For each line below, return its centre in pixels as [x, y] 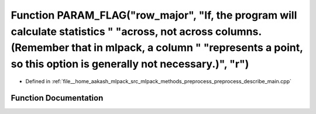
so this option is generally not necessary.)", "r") [130, 64]
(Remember [40, 48]
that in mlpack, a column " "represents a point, [187, 48]
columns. [238, 31]
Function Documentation [57, 98]
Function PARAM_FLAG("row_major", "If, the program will [154, 15]
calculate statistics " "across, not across [112, 31]
